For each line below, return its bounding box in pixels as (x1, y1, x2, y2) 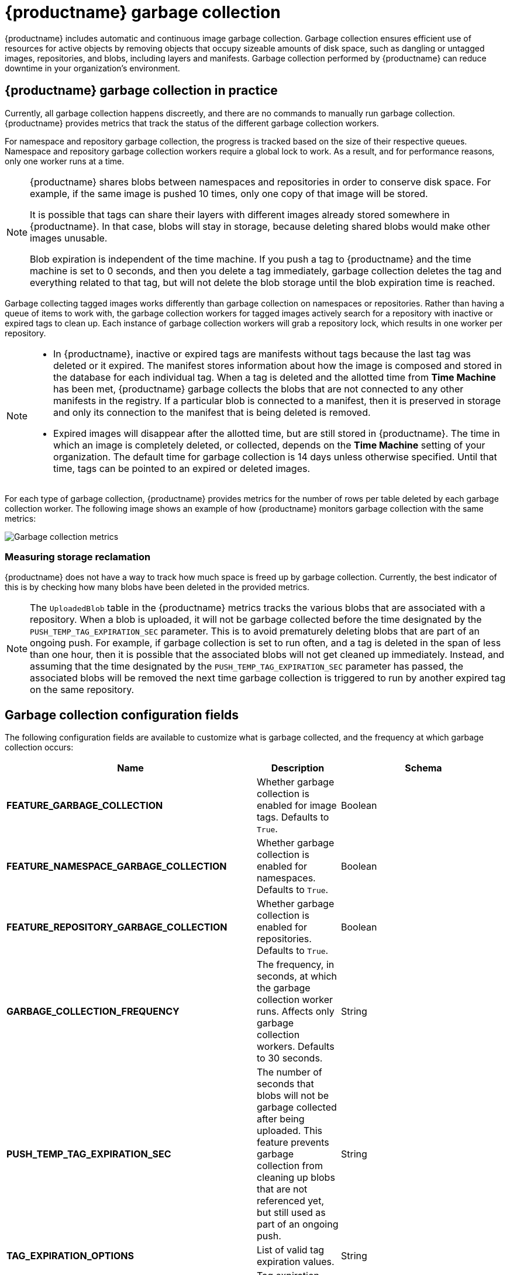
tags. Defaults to (257, 811, 329, 823)
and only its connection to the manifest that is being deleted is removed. (53, 406, 371, 418)
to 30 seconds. (257, 1052, 323, 1064)
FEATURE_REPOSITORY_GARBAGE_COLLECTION (6, 921, 228, 933)
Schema (405, 762, 442, 774)
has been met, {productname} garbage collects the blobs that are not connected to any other (53, 382, 464, 395)
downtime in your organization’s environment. (5, 63, 180, 73)
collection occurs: (5, 742, 74, 753)
